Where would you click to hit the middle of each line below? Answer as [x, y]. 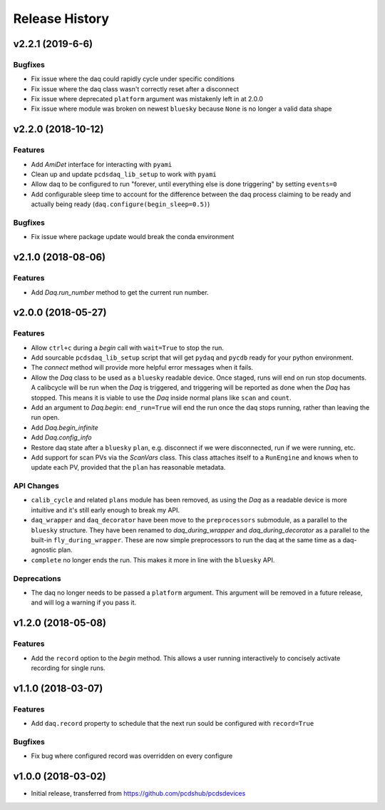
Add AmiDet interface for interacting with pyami [102, 164]
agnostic [44, 550]
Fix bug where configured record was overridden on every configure [132, 756]
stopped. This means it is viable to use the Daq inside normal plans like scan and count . [161, 398]
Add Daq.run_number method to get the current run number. [120, 292]
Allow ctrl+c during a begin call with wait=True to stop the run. [128, 348]
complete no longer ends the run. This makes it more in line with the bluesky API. [153, 560]
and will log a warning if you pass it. [84, 602]
